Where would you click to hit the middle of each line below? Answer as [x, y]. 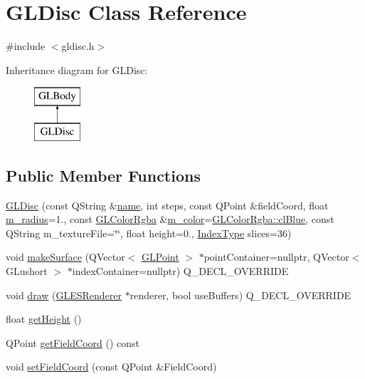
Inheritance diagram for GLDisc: [77, 69]
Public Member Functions [103, 175]
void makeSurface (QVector [65, 257]
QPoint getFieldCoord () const [73, 342]
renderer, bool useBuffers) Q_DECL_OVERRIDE [240, 295]
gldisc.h [78, 46]
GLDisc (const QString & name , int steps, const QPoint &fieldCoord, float [167, 205]
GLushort [27, 271]
